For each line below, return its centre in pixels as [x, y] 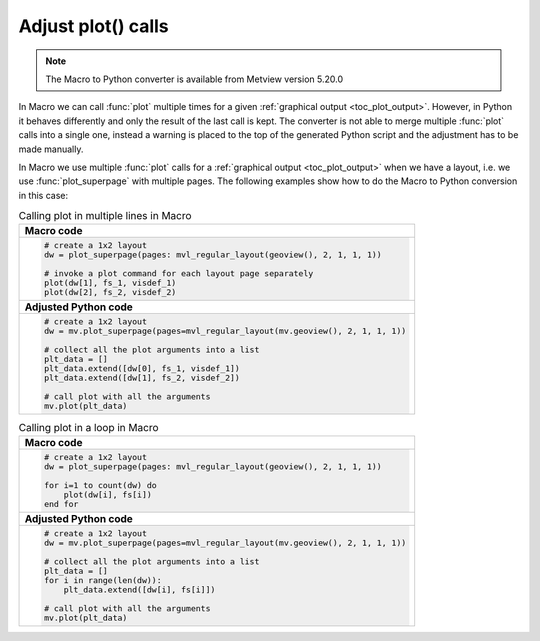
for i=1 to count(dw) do [100, 485]
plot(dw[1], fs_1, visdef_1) [110, 283]
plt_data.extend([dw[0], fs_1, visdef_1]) [141, 368]
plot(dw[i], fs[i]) [107, 495]
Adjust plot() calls [93, 26]
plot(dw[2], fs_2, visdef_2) [110, 292]
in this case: [43, 195]
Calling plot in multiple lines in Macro [105, 216]
